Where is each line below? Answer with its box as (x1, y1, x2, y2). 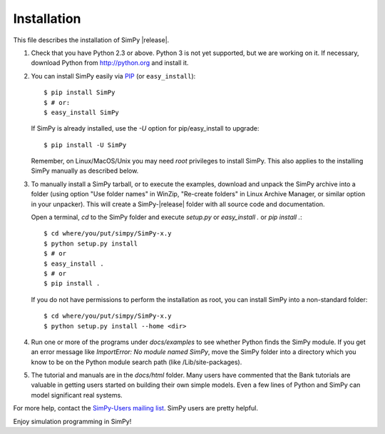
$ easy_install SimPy (43, 108, 119, 116)
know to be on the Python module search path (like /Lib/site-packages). (31, 358, 242, 366)
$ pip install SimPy (43, 89, 115, 96)
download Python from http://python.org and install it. (31, 59, 189, 67)
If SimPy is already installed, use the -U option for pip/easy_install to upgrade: (31, 124, 260, 133)
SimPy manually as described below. (31, 166, 139, 175)
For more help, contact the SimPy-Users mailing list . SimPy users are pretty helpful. (13, 404, 258, 413)
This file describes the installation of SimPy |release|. (13, 36, 170, 44)
